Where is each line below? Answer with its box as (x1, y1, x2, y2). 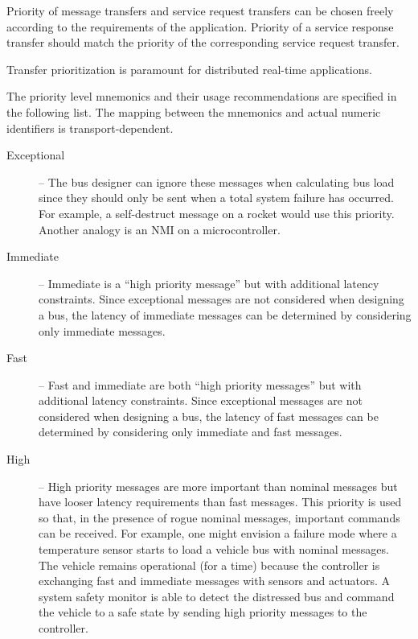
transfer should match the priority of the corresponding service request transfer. (6, 34, 400, 51)
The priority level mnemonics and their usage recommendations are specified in (6, 88, 397, 105)
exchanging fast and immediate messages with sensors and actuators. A (39, 572, 390, 589)
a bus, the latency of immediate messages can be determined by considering (39, 306, 412, 323)
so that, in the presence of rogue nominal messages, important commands (39, 509, 400, 526)
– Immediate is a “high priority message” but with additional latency (39, 274, 379, 291)
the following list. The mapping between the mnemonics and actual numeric (6, 103, 381, 120)
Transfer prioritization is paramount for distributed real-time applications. (6, 60, 372, 77)
